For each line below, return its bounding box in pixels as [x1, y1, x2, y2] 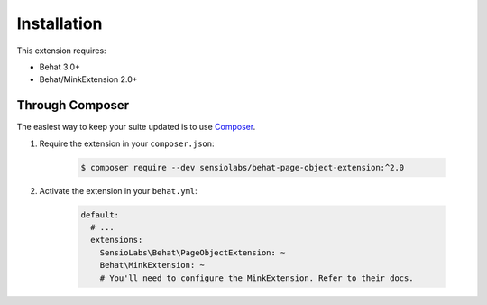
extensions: [90, 235, 143, 245]
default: [80, 209, 120, 220]
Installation [16, 14, 103, 33]
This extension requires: [16, 45, 107, 56]
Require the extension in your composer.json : [39, 138, 216, 149]
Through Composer [16, 97, 130, 113]
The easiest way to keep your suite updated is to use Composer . [16, 122, 256, 133]
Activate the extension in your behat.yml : [39, 185, 198, 196]
